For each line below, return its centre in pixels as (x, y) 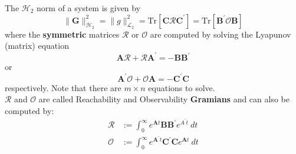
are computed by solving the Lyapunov (221, 34)
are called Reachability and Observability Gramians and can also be (164, 99)
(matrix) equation (37, 46)
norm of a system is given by (89, 8)
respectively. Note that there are (63, 87)
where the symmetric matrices (62, 34)
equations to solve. (182, 87)
